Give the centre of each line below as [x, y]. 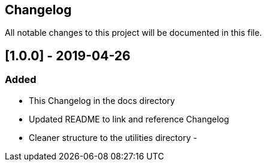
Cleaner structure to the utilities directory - [113, 137]
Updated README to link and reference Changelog [129, 119]
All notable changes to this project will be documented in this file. [134, 33]
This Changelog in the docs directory [102, 100]
